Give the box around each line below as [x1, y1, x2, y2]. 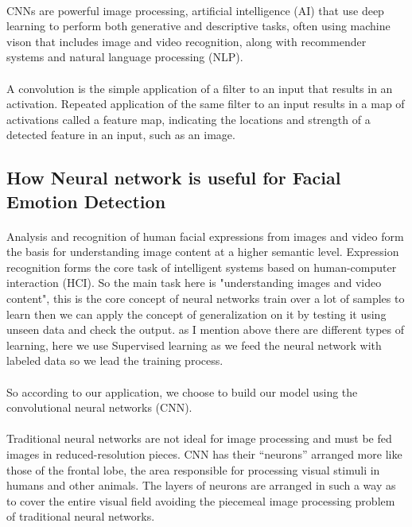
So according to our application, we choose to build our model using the [6, 383, 358, 400]
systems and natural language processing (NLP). [6, 48, 243, 65]
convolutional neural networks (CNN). [6, 399, 192, 416]
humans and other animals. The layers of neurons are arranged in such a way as [6, 477, 396, 494]
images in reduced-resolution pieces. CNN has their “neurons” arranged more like [6, 446, 402, 463]
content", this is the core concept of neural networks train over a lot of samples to [6, 290, 405, 307]
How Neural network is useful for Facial [6, 165, 341, 190]
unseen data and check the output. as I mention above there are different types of [6, 321, 405, 338]
